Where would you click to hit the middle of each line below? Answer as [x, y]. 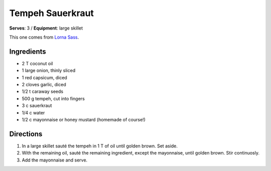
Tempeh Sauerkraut [51, 13]
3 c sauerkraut [37, 106]
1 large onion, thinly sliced [48, 71]
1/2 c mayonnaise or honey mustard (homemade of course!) [84, 119]
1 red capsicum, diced [44, 77]
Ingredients [28, 51]
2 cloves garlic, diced [44, 85]
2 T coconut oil [37, 63]
